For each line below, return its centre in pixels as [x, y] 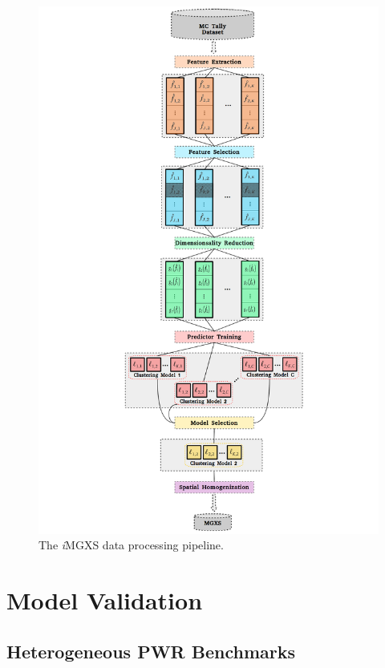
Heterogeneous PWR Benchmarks [151, 651]
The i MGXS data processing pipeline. [131, 545]
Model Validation [105, 600]
